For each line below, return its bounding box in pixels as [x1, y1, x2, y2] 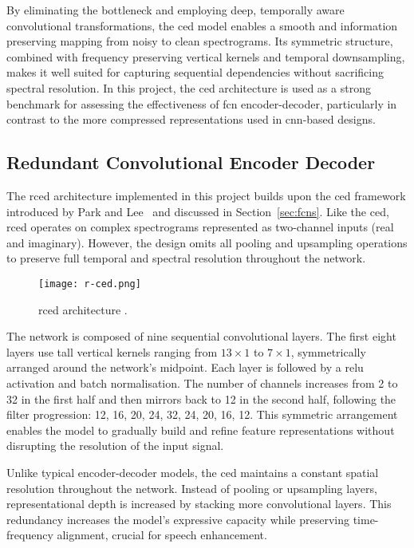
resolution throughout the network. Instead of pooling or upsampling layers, [6, 479, 377, 496]
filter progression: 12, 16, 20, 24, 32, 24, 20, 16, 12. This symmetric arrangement [6, 406, 398, 423]
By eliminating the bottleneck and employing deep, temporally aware [6, 2, 345, 18]
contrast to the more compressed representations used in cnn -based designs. [6, 111, 376, 128]
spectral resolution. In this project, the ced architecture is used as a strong [6, 79, 371, 96]
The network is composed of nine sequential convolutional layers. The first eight [6, 328, 396, 345]
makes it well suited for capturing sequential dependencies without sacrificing [6, 64, 384, 81]
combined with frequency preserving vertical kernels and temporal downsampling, [6, 48, 405, 65]
